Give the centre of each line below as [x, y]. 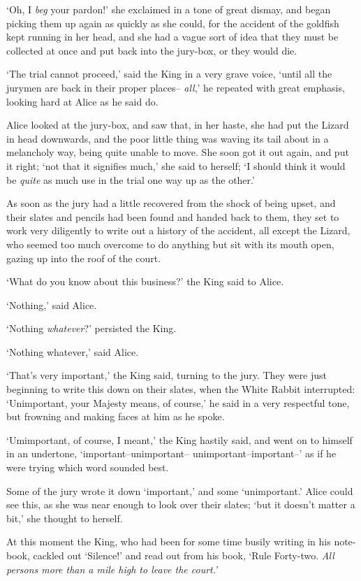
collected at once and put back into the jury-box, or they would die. [152, 50]
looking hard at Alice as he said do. [82, 101]
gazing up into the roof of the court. [83, 258]
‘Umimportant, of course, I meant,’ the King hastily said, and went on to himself [179, 439]
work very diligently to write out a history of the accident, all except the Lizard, [178, 230]
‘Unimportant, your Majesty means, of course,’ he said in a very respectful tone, [178, 402]
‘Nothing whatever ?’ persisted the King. [91, 328]
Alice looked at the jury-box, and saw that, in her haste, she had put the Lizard [178, 125]
